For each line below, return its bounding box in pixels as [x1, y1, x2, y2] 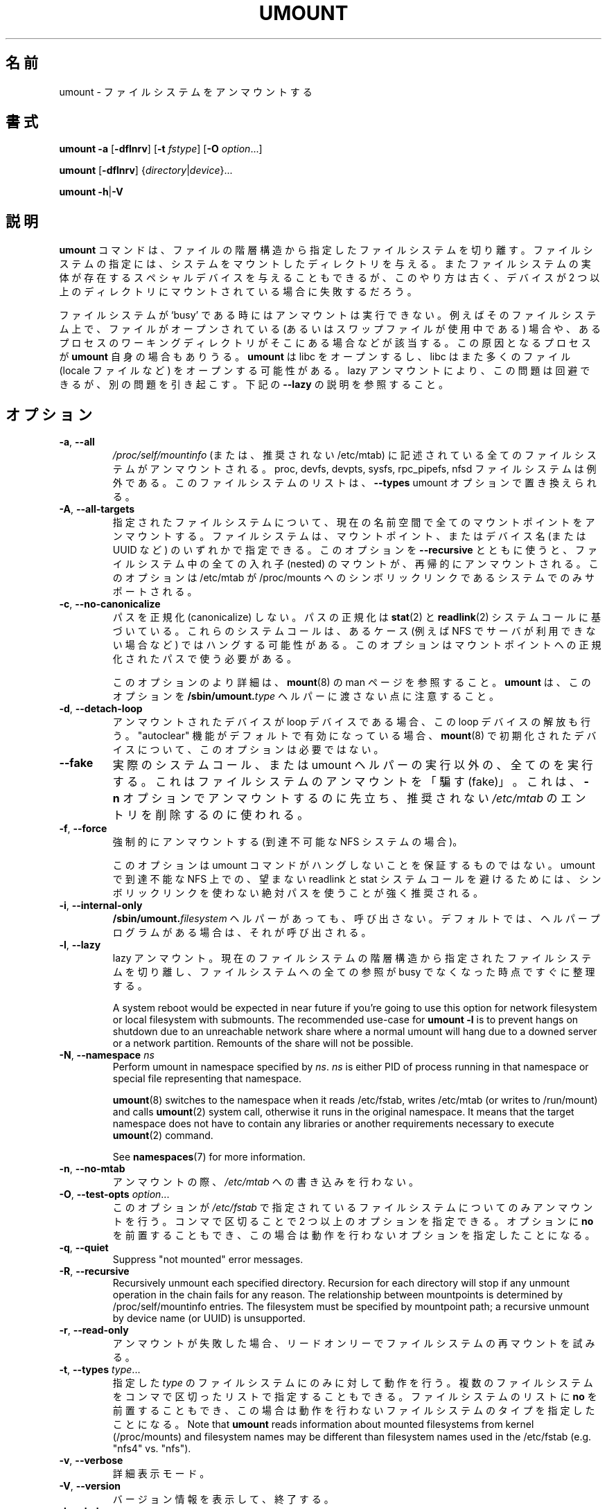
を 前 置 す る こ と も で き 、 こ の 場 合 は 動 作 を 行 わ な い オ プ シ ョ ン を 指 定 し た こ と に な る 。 [112, 1229, 595, 1242]
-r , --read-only [59, 1324, 129, 1336]
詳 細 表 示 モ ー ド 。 [112, 1467, 210, 1480]
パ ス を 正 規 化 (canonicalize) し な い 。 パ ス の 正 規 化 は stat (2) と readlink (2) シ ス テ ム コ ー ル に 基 [112, 611, 601, 624]
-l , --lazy [59, 939, 101, 951]
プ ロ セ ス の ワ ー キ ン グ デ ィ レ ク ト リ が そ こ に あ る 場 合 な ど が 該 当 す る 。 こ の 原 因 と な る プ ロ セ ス [59, 337, 591, 349]
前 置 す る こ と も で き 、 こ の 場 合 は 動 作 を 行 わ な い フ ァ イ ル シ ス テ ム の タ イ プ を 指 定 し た [112, 1404, 595, 1417]
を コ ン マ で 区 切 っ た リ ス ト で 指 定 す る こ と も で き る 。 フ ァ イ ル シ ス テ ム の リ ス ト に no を [112, 1391, 597, 1403]
